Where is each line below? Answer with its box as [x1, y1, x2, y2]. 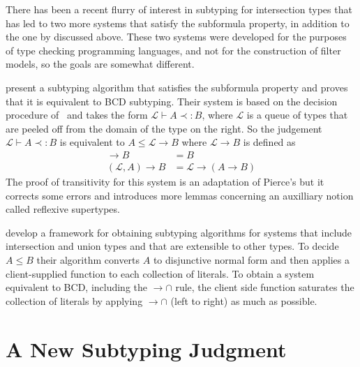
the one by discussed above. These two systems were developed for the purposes [6, 29, 347, 44]
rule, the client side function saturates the [175, 280, 354, 294]
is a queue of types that [246, 107, 348, 122]
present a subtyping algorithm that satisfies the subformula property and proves [6, 80, 348, 94]
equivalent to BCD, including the [6, 280, 148, 294]
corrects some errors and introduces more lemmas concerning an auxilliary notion [6, 188, 354, 202]
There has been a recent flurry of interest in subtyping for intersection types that [6, 2, 352, 16]
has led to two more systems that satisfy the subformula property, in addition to [6, 15, 350, 30]
